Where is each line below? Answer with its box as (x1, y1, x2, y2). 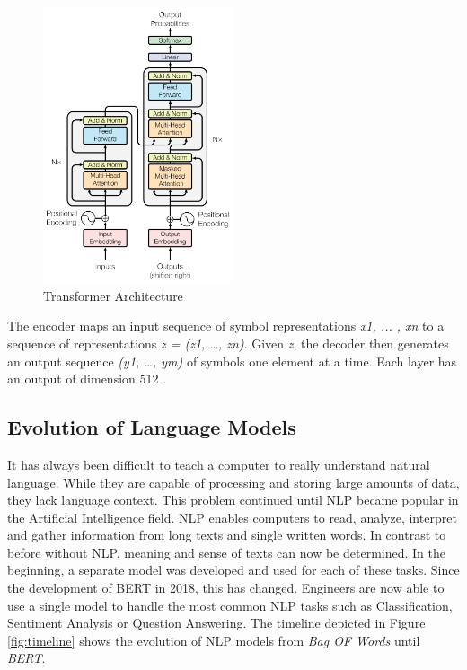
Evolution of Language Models (7, 413, 296, 441)
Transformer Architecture (43, 286, 183, 304)
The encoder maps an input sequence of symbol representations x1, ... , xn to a (7, 316, 445, 335)
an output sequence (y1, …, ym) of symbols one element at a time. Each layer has (7, 351, 457, 370)
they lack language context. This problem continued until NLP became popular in (7, 490, 459, 509)
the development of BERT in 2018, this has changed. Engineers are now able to (7, 578, 445, 597)
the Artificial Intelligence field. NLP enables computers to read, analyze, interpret (7, 507, 457, 526)
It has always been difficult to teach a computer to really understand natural (7, 454, 430, 473)
